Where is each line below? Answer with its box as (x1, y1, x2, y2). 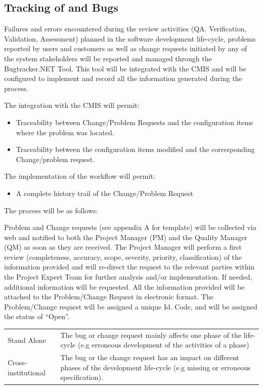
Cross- (8, 357, 27, 368)
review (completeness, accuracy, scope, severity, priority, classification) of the (4, 251, 242, 262)
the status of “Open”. (4, 311, 70, 322)
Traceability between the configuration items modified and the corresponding (16, 144, 255, 154)
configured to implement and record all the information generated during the (4, 73, 242, 84)
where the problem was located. (16, 127, 114, 137)
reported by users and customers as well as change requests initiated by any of (4, 43, 247, 54)
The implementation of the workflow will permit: (4, 171, 155, 181)
